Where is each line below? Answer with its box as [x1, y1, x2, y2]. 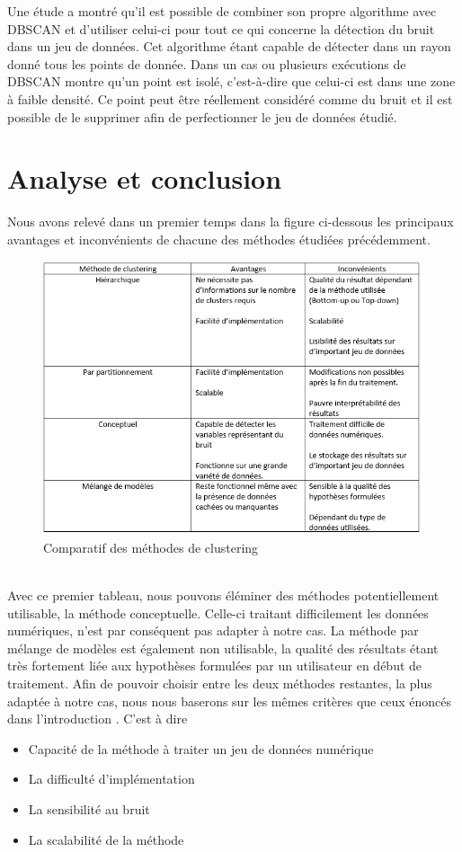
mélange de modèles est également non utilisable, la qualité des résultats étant [7, 638, 439, 657]
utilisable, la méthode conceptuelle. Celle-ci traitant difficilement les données [7, 603, 429, 622]
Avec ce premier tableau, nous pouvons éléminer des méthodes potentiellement [7, 586, 440, 605]
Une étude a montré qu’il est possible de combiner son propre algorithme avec [7, 2, 437, 20]
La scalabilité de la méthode [28, 830, 184, 848]
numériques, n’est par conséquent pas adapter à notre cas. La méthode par [7, 621, 419, 640]
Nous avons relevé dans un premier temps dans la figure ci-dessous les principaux [7, 212, 454, 231]
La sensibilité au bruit [28, 799, 150, 818]
